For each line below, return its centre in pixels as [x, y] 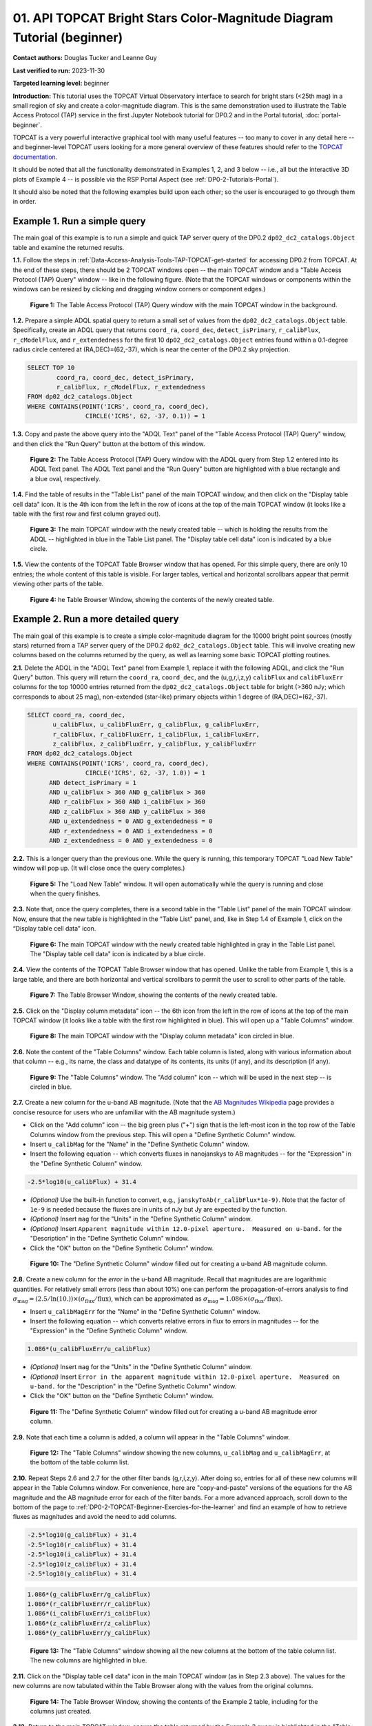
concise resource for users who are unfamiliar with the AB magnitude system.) [124, 1112]
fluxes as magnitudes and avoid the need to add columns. [95, 1517]
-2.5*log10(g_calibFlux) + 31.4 [82, 1535]
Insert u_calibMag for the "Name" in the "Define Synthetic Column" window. [139, 1144]
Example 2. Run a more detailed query [96, 619]
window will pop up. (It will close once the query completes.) [99, 868]
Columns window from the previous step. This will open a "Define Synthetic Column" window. [163, 1134]
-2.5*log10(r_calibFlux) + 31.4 [82, 1544]
